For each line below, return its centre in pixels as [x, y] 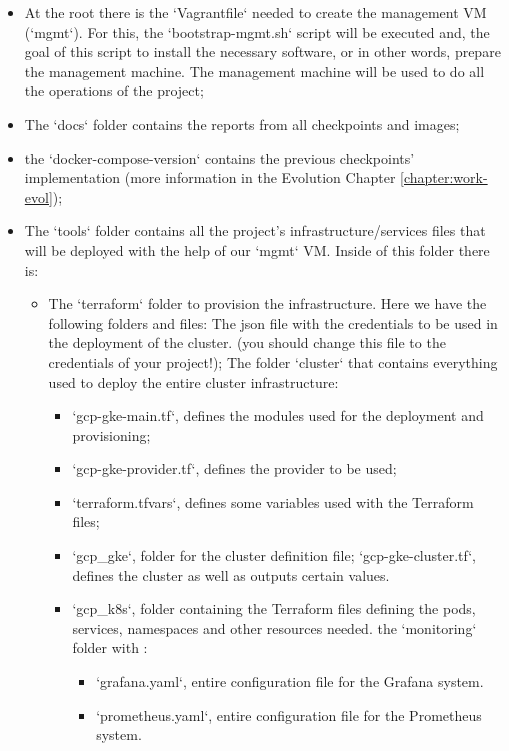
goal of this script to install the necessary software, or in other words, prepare [262, 51]
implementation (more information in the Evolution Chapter [210, 177]
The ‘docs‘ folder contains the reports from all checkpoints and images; [242, 123]
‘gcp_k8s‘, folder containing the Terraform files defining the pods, [274, 608]
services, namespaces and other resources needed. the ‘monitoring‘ [274, 627]
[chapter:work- [444, 177]
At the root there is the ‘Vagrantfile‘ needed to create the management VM [255, 12]
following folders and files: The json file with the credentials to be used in [273, 322]
